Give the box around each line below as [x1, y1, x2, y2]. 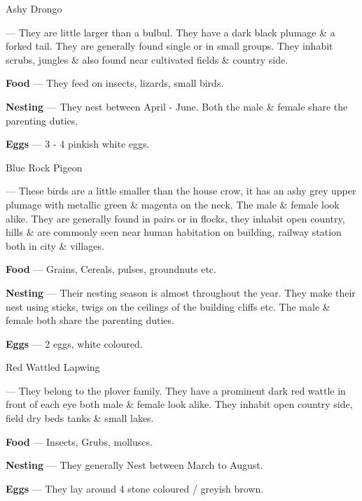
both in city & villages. [6, 238, 104, 253]
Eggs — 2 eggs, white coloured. [6, 336, 143, 351]
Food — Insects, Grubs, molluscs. [6, 434, 153, 449]
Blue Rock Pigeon [6, 160, 83, 174]
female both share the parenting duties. [6, 313, 174, 327]
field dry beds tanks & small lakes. [6, 411, 154, 425]
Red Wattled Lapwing [6, 360, 100, 374]
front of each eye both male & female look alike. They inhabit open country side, [6, 397, 353, 411]
